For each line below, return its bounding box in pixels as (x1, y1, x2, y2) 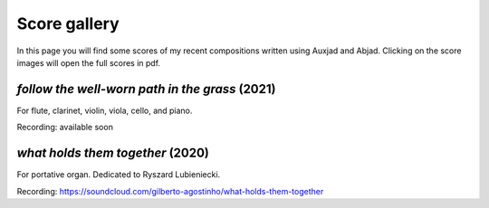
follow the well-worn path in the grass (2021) (16, 81, 276, 97)
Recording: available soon (16, 122, 113, 133)
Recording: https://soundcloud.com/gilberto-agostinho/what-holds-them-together (16, 185, 324, 196)
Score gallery (16, 14, 120, 33)
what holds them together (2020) (16, 146, 210, 161)
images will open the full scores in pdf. (16, 57, 161, 68)
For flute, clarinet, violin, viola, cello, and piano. (16, 105, 193, 116)
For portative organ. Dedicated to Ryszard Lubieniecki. (16, 169, 221, 180)
